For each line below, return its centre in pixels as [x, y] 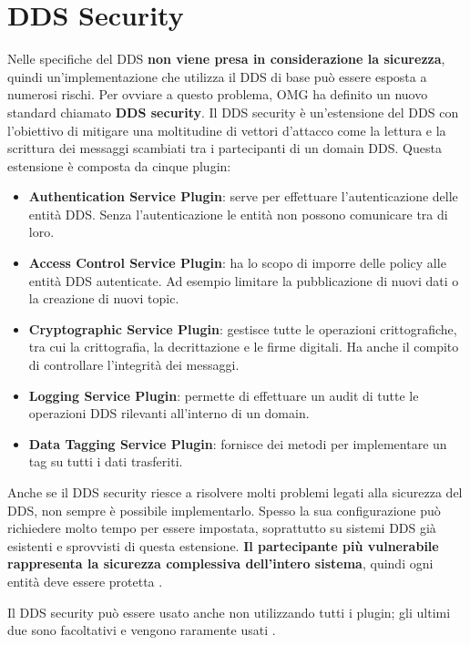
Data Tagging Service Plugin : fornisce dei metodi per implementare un [238, 443]
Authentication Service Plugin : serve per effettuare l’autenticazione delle [243, 196]
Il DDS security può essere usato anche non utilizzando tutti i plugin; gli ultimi [229, 612]
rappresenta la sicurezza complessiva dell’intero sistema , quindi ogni [220, 563]
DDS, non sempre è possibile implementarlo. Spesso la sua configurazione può [224, 510]
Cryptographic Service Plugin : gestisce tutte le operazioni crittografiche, [243, 328]
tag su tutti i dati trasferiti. [106, 461]
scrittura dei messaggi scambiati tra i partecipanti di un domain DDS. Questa [225, 148]
